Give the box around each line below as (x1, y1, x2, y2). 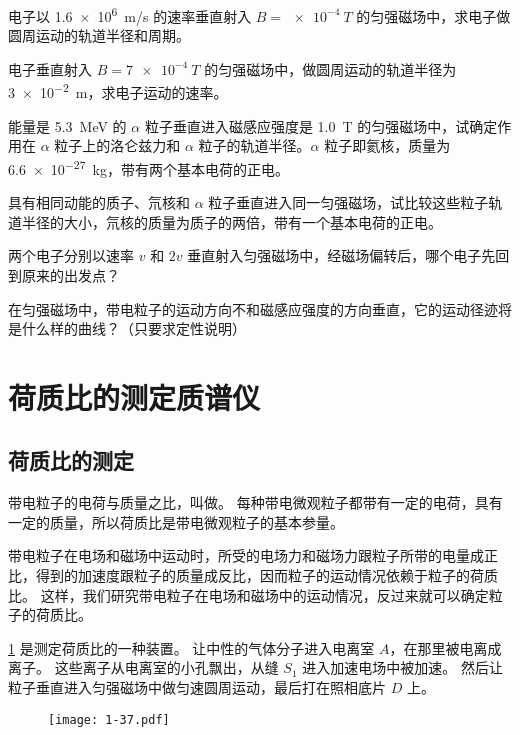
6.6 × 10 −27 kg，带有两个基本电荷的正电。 (8, 155, 289, 179)
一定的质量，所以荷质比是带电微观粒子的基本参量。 (8, 511, 344, 532)
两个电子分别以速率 (8, 245, 134, 266)
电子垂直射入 (8, 58, 92, 79)
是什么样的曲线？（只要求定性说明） (8, 318, 246, 339)
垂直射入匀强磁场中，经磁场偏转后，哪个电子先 (187, 245, 496, 266)
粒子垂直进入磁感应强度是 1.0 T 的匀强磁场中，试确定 (144, 115, 498, 136)
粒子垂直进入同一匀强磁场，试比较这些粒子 (208, 192, 489, 213)
